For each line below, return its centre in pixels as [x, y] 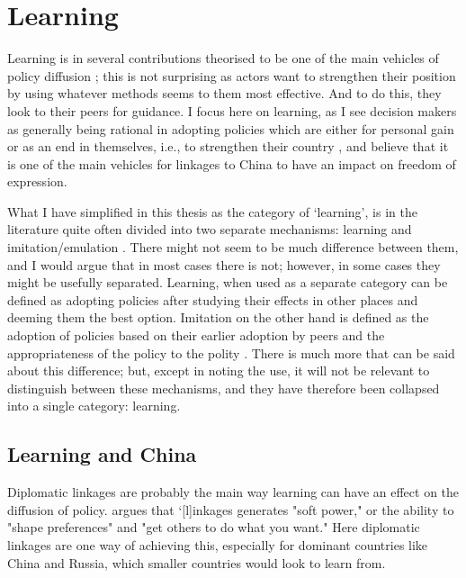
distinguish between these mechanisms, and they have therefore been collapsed [224, 388]
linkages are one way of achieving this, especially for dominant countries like [218, 544]
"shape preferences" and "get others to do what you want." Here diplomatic [214, 527]
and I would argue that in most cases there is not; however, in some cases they [224, 264]
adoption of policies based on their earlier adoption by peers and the [196, 335]
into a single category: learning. [94, 406]
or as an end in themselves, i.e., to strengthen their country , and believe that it [228, 146]
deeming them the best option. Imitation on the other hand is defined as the [218, 317]
